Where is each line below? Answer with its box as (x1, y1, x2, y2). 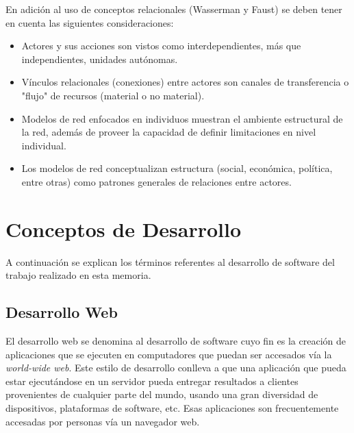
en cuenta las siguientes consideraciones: (5, 15, 174, 29)
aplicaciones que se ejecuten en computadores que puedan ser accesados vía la (5, 347, 332, 361)
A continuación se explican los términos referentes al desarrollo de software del (5, 254, 335, 269)
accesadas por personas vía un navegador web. (5, 414, 200, 428)
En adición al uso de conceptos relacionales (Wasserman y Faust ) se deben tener (5, 2, 342, 16)
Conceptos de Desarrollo (5, 214, 242, 243)
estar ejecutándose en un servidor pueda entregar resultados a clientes (5, 373, 299, 388)
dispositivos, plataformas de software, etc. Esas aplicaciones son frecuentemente (5, 401, 339, 415)
